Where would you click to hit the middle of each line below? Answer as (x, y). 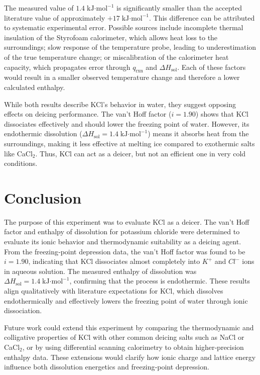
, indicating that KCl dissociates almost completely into (114, 261)
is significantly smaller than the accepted (179, 8)
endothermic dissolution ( (43, 133)
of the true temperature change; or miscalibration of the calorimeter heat (116, 57)
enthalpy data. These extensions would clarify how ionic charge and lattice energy (130, 357)
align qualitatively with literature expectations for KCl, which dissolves (114, 290)
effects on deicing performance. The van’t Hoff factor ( (88, 114)
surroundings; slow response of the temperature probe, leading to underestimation (130, 47)
